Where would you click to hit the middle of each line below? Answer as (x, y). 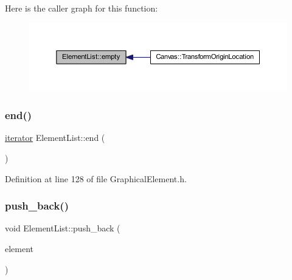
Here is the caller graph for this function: (82, 8)
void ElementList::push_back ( (63, 228)
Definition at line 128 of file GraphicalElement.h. (96, 178)
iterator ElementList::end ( (55, 138)
